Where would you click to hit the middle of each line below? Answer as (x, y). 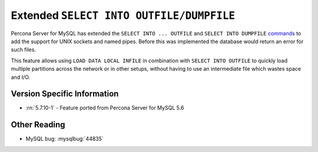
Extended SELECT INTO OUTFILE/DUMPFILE (123, 15)
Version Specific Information (65, 94)
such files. (24, 49)
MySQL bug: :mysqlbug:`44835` (65, 139)
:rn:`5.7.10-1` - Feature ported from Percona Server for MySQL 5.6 (105, 108)
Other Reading (38, 125)
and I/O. (21, 77)
